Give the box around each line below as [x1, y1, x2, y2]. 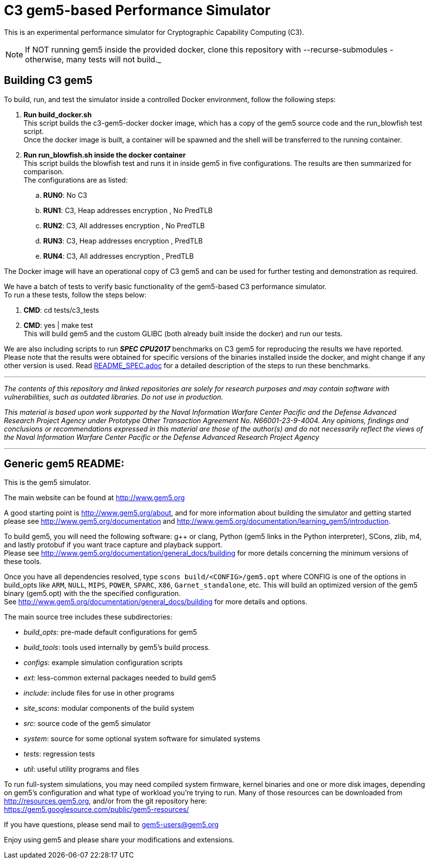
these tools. [4, 557, 42, 566]
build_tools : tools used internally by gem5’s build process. [24, 643, 210, 652]
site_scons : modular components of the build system [24, 704, 194, 713]
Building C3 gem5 [4, 74, 93, 87]
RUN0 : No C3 [43, 190, 87, 199]
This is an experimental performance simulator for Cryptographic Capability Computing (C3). [4, 27, 304, 36]
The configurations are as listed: [24, 175, 128, 184]
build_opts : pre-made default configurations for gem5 [24, 628, 197, 637]
